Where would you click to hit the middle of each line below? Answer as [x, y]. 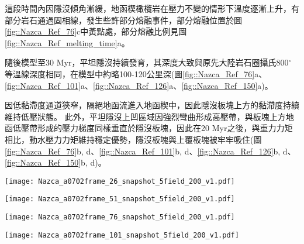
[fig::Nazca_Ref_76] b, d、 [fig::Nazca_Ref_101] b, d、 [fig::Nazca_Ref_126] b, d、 [150, 151]
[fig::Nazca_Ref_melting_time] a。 [67, 42]
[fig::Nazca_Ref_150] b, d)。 [56, 162]
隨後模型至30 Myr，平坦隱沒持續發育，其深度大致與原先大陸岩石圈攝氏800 [147, 62]
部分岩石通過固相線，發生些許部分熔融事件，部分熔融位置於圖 [123, 20]
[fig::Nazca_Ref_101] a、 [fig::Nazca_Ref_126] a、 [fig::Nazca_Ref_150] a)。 [139, 85]
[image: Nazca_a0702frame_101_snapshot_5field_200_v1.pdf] [122, 235]
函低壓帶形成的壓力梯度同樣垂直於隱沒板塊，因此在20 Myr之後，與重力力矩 [149, 128]
